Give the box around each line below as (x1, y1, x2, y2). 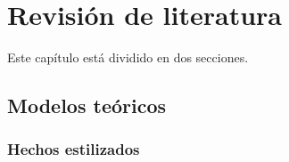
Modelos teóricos (7, 92, 167, 119)
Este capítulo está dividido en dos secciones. (7, 48, 249, 67)
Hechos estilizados (7, 138, 140, 160)
